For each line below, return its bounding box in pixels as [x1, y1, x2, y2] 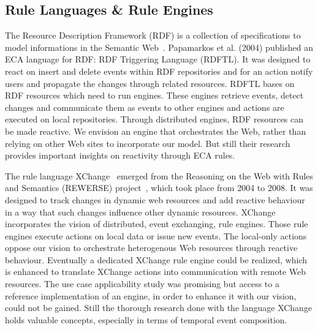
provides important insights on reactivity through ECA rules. [5, 149, 235, 162]
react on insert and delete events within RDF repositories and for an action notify [5, 64, 313, 77]
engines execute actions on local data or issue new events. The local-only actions [5, 229, 307, 242]
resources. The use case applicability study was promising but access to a [5, 277, 279, 290]
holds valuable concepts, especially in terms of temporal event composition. [5, 313, 287, 326]
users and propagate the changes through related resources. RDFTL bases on [5, 77, 295, 89]
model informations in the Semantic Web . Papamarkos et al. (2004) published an [5, 40, 313, 53]
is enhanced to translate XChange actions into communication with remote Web [5, 265, 306, 278]
